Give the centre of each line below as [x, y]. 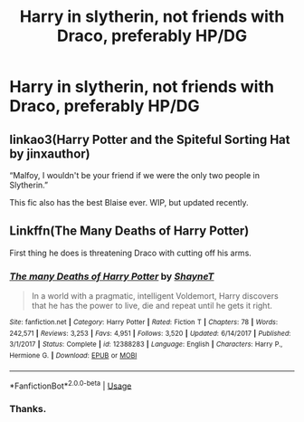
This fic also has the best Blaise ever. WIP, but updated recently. [129, 202]
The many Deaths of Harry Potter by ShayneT [112, 276]
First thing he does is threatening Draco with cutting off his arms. [130, 253]
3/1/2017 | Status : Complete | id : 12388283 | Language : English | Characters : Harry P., [146, 345]
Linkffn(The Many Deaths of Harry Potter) [129, 231]
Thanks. [28, 409]
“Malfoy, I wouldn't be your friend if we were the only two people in [135, 175]
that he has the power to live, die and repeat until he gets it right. [152, 306]
